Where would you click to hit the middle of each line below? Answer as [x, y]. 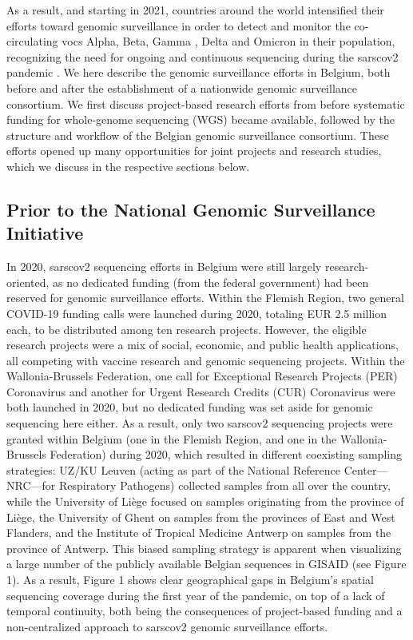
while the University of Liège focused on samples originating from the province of [205, 501]
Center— [366, 469]
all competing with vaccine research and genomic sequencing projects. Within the [206, 360]
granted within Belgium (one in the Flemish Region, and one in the [172, 438]
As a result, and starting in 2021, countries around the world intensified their [195, 10]
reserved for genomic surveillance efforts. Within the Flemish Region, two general [205, 298]
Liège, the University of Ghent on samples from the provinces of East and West [201, 517]
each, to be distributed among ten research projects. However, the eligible [187, 329]
